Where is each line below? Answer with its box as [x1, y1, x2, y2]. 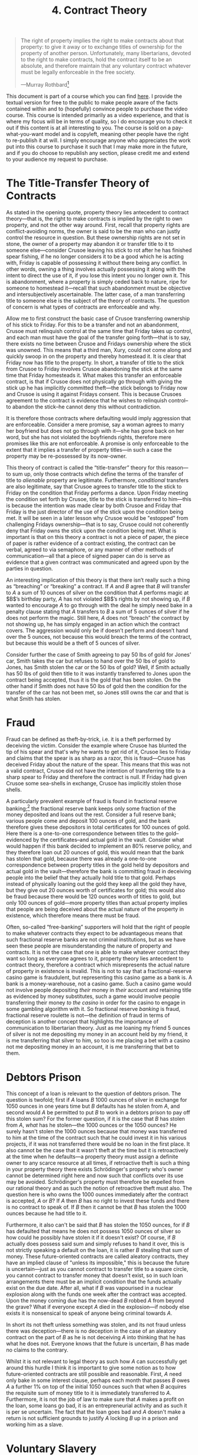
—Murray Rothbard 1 [20, 80, 69, 88]
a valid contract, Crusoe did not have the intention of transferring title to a [6, 767, 186, 774]
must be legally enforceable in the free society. [20, 69, 135, 76]
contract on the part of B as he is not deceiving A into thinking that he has [6, 1334, 186, 1341]
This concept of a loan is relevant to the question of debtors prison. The [6, 1090, 181, 1097]
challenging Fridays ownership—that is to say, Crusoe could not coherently [6, 521, 189, 528]
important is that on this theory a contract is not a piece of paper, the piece [6, 533, 189, 540]
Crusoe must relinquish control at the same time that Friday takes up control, [6, 327, 193, 334]
